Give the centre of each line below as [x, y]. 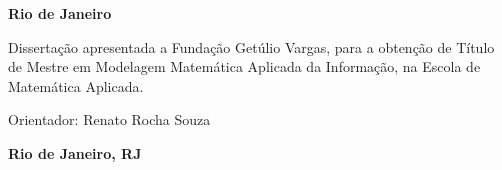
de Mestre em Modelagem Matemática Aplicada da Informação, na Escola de [244, 66]
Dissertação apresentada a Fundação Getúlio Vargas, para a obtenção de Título [251, 46]
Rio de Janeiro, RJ [75, 152]
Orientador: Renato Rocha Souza [109, 119]
